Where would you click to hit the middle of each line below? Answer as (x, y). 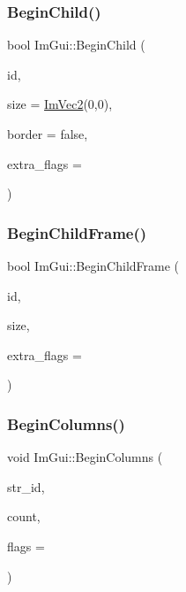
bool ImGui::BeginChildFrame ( (93, 265)
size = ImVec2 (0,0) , (60, 104)
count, (24, 516)
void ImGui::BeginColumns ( (85, 457)
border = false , (48, 134)
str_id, (26, 486)
